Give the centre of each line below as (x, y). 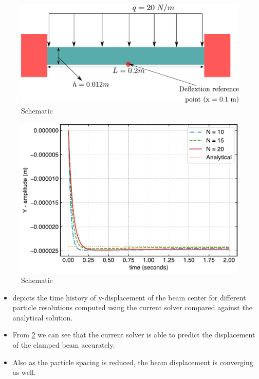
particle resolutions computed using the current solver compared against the (132, 307)
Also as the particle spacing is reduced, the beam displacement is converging (133, 362)
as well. (24, 372)
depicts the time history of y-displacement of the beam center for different (129, 297)
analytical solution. (43, 317)
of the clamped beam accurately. (64, 344)
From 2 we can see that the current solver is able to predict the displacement (134, 335)
